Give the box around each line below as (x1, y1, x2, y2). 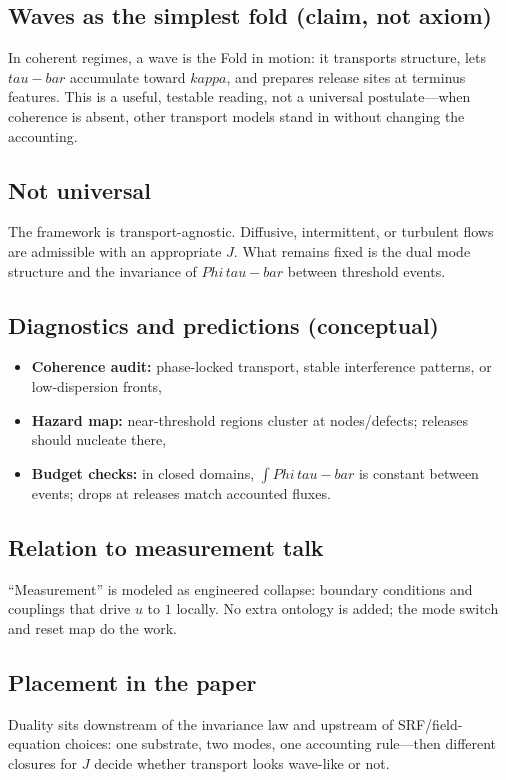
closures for (8, 752, 78, 773)
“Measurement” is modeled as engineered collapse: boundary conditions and (8, 578, 473, 599)
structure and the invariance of (8, 260, 197, 281)
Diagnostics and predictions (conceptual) (8, 309, 439, 340)
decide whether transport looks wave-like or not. (94, 752, 390, 773)
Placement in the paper (8, 666, 257, 697)
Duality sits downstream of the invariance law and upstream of (8, 713, 394, 734)
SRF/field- (397, 713, 463, 734)
